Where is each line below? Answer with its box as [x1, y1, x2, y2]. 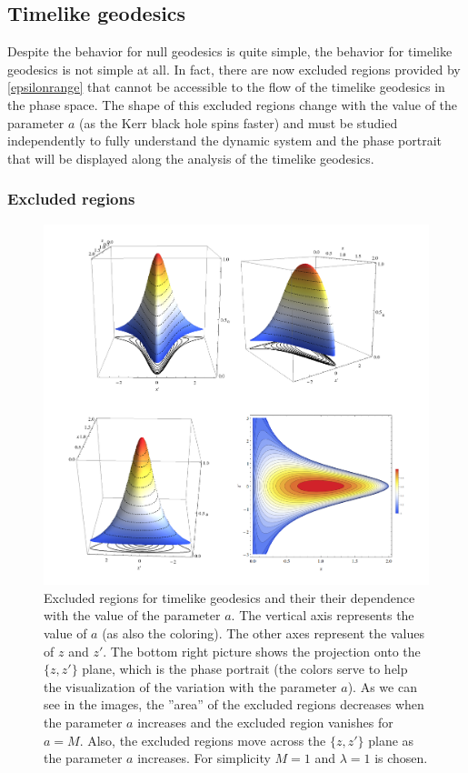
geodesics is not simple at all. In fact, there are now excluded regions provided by [7, 59, 461, 78]
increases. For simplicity [137, 748, 271, 768]
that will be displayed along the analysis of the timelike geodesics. [7, 148, 374, 167]
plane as [368, 730, 414, 749]
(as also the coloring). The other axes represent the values [102, 624, 424, 642]
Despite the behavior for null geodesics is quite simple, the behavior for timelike [7, 42, 453, 61]
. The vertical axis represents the [231, 606, 414, 625]
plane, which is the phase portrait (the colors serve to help [82, 659, 408, 678]
